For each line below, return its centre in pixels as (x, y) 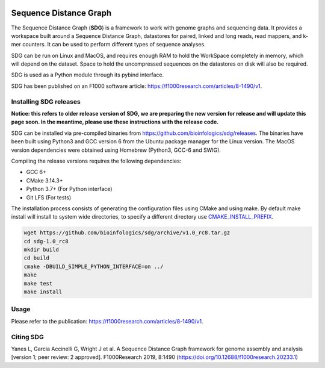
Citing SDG (28, 337)
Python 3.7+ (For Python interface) (69, 189)
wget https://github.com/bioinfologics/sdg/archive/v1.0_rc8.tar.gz (127, 233)
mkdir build (42, 250)
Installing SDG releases (46, 101)
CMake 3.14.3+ (45, 180)
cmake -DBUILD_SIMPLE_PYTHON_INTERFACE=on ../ (94, 266)
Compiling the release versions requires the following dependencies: (96, 161)
